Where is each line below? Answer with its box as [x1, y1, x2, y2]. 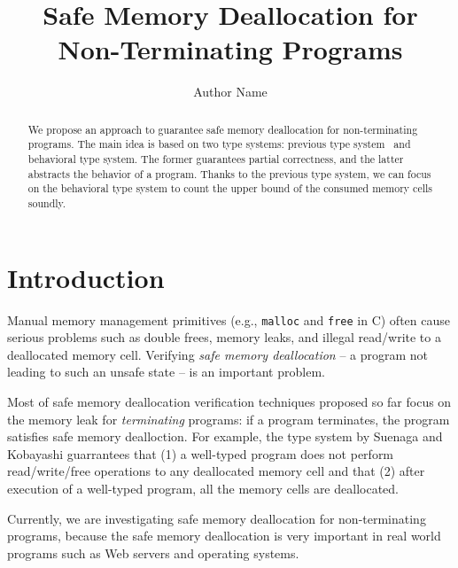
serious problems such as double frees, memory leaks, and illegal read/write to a [7, 328, 441, 346]
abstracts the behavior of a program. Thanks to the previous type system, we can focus [27, 166, 431, 181]
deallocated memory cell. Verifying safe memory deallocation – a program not [7, 345, 429, 363]
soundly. [27, 195, 66, 210]
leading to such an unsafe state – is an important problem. [7, 362, 325, 381]
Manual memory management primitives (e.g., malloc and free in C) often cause [7, 310, 450, 329]
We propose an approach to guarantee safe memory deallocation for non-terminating [27, 121, 418, 136]
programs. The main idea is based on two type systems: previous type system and [27, 136, 411, 152]
